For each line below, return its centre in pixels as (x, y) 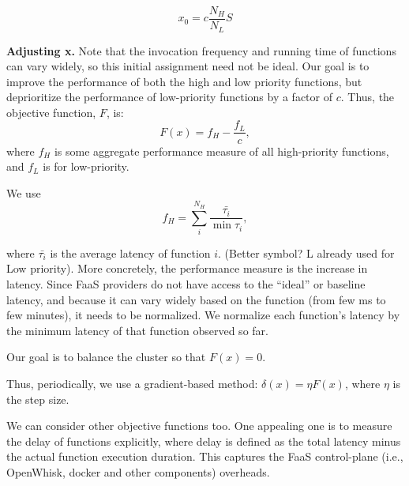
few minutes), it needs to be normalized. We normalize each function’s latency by (203, 315)
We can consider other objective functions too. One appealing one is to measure (199, 426)
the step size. (38, 399)
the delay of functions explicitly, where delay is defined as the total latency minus (204, 441)
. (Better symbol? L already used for (306, 252)
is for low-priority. (86, 166)
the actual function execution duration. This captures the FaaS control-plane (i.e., (205, 456)
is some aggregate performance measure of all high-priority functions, (221, 151)
